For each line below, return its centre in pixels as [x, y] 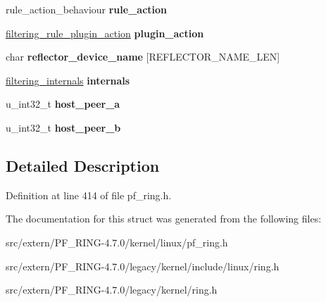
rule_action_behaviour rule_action [87, 9]
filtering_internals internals [68, 80]
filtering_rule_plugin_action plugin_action [105, 33]
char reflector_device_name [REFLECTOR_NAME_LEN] [143, 57]
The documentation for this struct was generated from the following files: [164, 219]
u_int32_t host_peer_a [63, 104]
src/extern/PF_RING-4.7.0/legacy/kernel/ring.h [112, 290]
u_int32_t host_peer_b [63, 127]
